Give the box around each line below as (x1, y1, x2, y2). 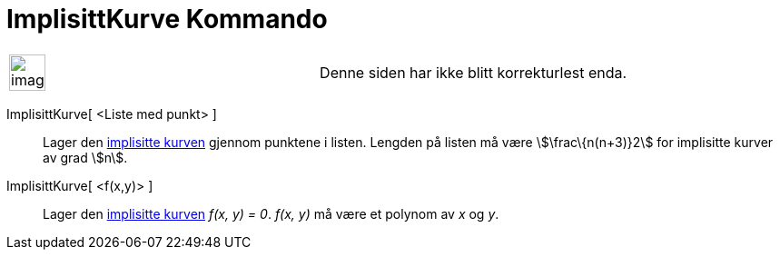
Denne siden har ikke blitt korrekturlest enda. (320, 63, 627, 82)
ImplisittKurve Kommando (6, 4, 328, 35)
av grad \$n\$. (43, 149, 128, 165)
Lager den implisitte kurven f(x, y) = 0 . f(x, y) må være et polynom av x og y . (43, 205, 499, 222)
